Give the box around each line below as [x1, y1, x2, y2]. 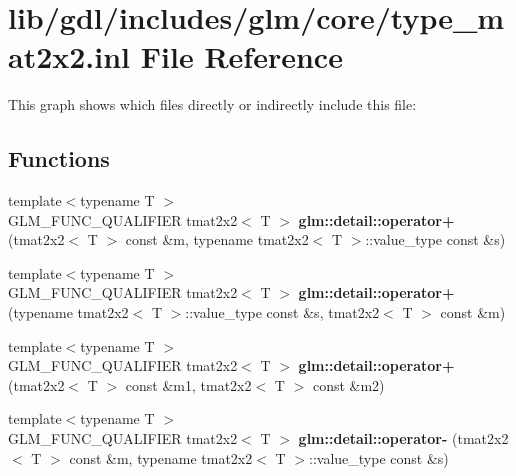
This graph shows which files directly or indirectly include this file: [8, 94, 417, 115]
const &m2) [312, 374, 385, 395]
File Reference [140, 36, 343, 77]
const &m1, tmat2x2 [125, 374, 252, 395]
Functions [8, 143, 110, 174]
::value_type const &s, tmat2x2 [185, 302, 380, 323]
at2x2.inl [8, 36, 131, 77]
